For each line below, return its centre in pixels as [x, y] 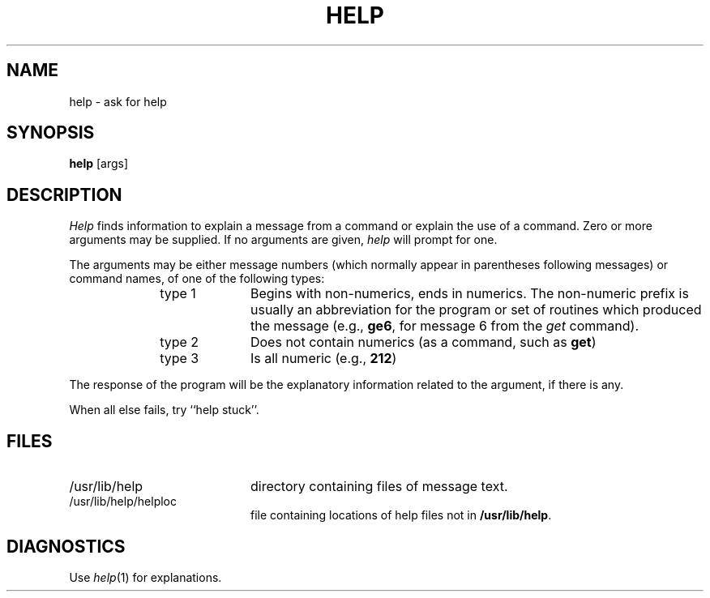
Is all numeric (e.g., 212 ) [323, 359]
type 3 [180, 359]
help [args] [99, 164]
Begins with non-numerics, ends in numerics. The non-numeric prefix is [469, 294]
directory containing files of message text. [379, 487]
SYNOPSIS [51, 133]
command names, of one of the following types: [197, 279]
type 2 [180, 342]
